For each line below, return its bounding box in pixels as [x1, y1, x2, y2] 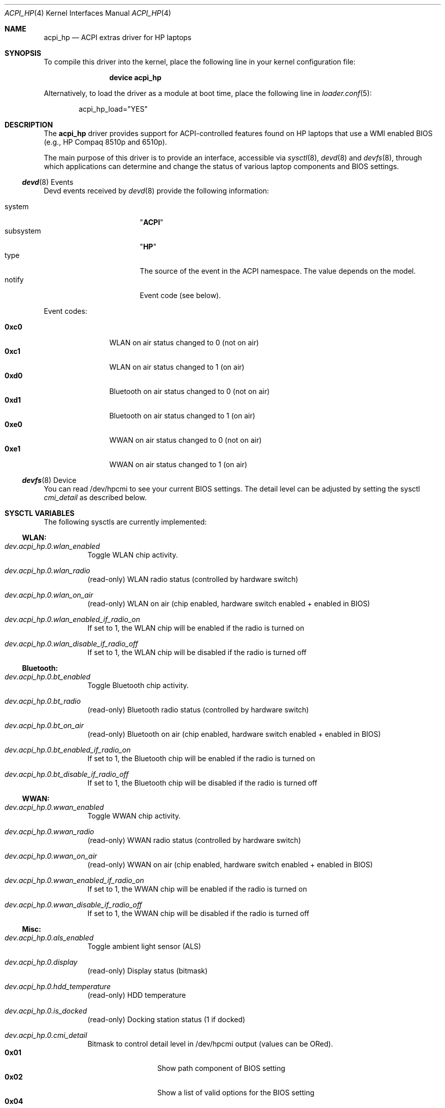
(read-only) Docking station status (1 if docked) [87, 1015, 246, 1024]
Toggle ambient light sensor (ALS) [87, 942, 201, 951]
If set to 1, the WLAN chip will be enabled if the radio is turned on [87, 624, 304, 632]
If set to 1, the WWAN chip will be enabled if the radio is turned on [87, 885, 307, 893]
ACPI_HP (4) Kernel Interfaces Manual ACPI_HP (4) [5, 9, 172, 17]
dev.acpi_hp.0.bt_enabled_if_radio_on [5, 745, 131, 754]
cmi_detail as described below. [44, 493, 147, 502]
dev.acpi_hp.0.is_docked [5, 1006, 87, 1015]
